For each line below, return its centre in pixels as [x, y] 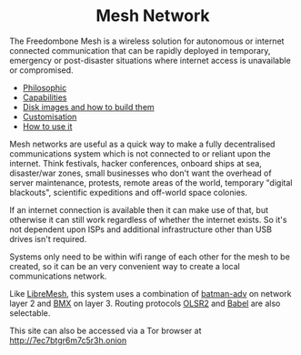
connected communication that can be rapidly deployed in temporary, [140, 50]
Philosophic [45, 87]
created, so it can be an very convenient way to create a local [125, 266]
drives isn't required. [48, 238]
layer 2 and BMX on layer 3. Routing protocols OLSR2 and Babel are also [145, 303]
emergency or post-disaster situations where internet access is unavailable [150, 60]
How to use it [47, 126]
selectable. [30, 313]
